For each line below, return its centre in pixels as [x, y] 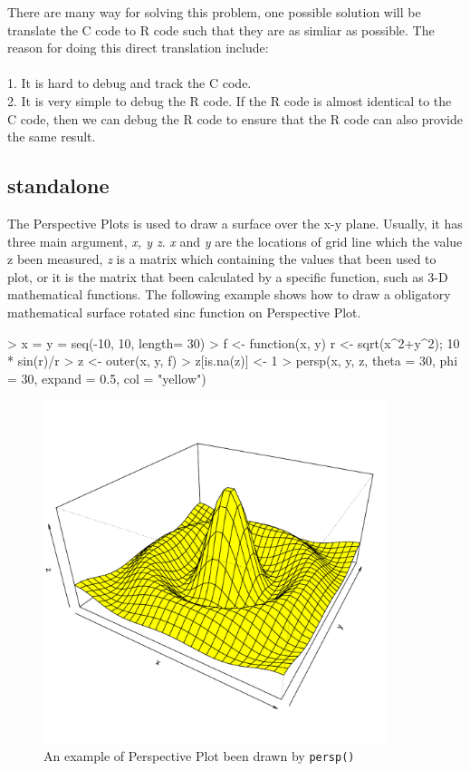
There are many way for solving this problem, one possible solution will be [214, 12]
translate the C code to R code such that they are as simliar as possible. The [221, 29]
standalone [58, 185]
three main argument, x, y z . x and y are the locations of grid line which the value [235, 241]
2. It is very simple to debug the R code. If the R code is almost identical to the [230, 100]
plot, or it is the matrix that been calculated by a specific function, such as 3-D [228, 276]
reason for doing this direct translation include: [138, 48]
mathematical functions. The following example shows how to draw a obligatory [229, 294]
